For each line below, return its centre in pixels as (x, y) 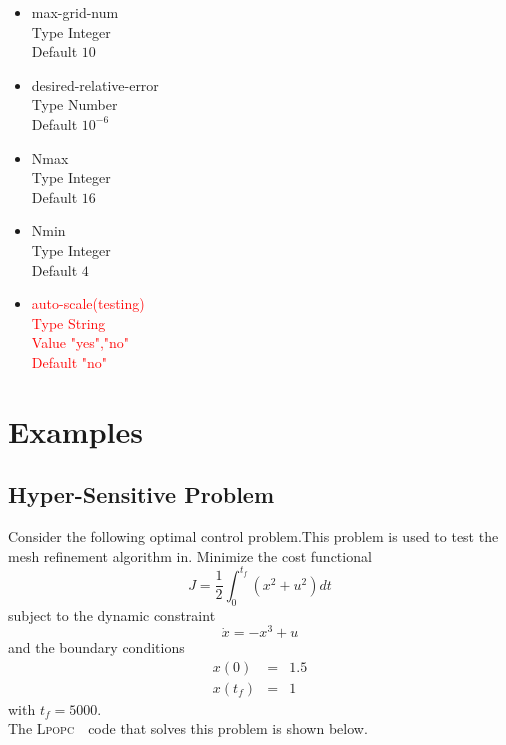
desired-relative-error (95, 84)
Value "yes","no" (80, 342)
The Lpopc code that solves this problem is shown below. (188, 728)
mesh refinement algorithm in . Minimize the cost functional (190, 555)
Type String (68, 322)
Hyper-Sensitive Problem (141, 494)
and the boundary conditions (96, 647)
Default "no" (69, 361)
